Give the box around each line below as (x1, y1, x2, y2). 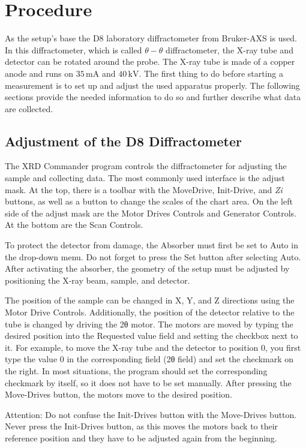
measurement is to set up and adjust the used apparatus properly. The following (5, 79, 300, 91)
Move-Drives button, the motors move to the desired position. (5, 388, 232, 401)
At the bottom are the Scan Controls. (5, 218, 143, 231)
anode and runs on (5, 67, 74, 79)
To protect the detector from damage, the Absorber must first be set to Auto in (5, 239, 298, 251)
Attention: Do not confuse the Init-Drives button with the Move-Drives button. (5, 408, 297, 420)
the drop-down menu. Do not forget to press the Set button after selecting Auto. (5, 250, 301, 263)
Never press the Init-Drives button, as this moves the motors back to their (5, 420, 278, 432)
